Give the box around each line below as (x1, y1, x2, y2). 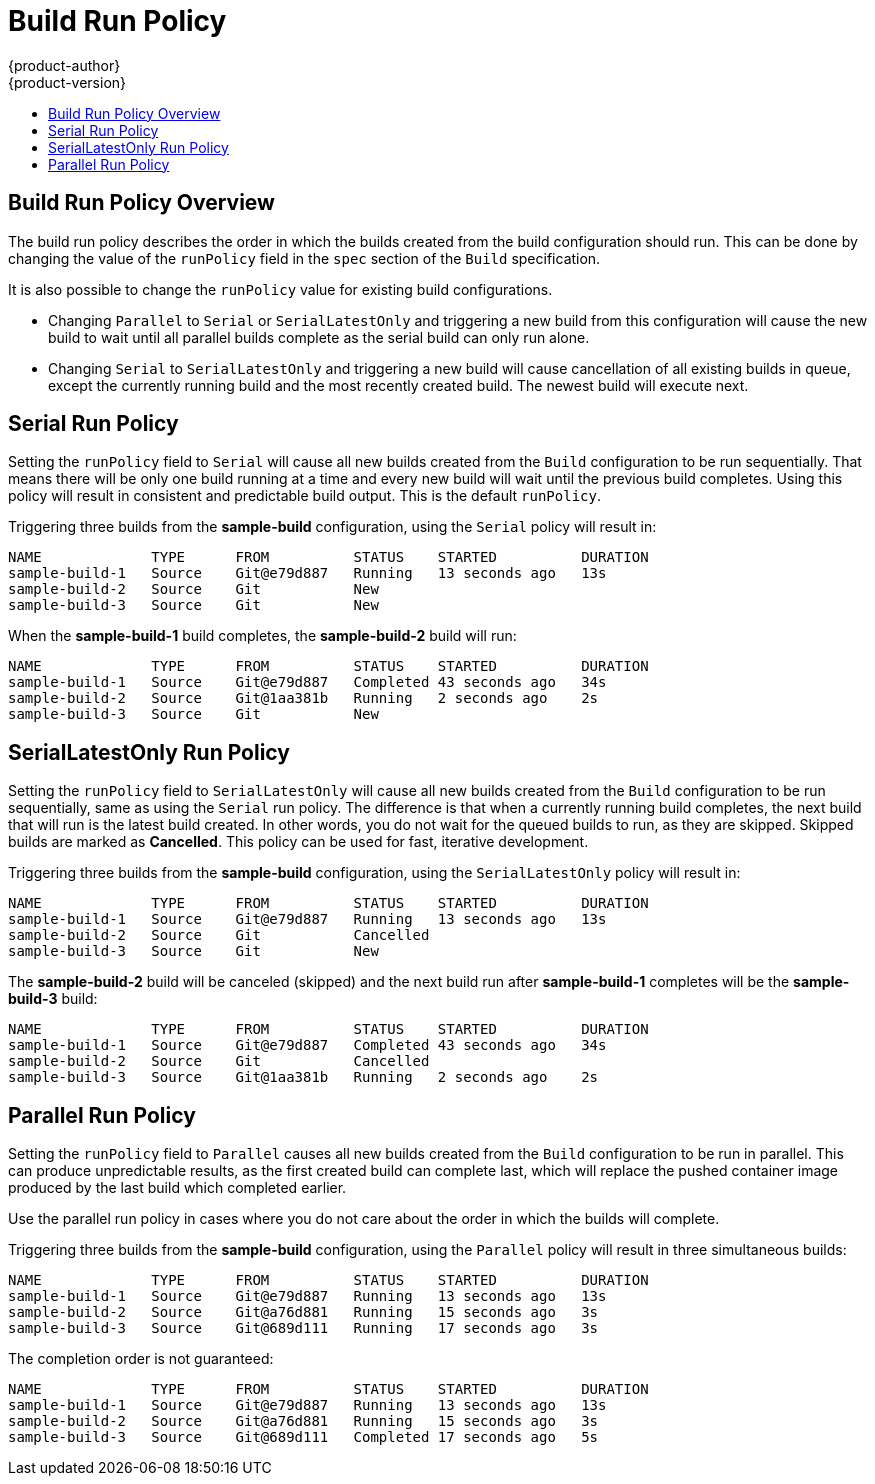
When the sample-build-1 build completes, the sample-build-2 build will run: (8, 627, 517, 645)
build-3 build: (8, 990, 98, 1008)
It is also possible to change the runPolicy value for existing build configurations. (8, 280, 553, 298)
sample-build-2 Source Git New (8, 581, 379, 598)
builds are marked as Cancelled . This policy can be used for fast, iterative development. (8, 833, 589, 851)
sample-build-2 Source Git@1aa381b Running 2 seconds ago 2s (8, 690, 599, 707)
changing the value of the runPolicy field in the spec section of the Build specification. (8, 249, 601, 267)
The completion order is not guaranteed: (8, 1350, 274, 1368)
